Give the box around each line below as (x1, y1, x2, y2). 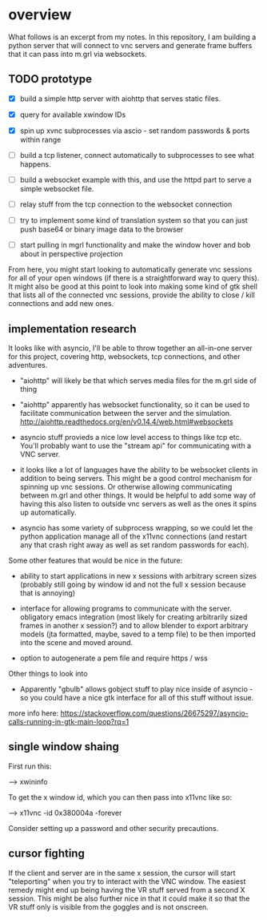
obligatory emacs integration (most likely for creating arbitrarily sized (19, 612, 248, 622)
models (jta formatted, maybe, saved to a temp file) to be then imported (19, 629, 256, 639)
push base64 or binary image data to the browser (19, 224, 184, 234)
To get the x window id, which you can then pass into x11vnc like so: (8, 792, 233, 802)
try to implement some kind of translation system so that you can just (19, 216, 248, 225)
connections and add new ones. (8, 299, 114, 309)
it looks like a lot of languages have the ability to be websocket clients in (19, 465, 258, 474)
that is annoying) (19, 588, 76, 598)
